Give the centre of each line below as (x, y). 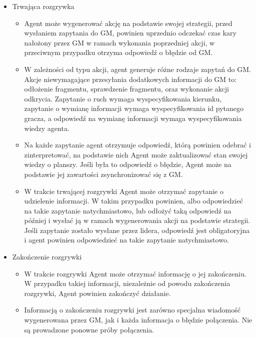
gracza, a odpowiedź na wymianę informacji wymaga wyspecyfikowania (133, 118)
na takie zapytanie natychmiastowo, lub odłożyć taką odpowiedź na (128, 210)
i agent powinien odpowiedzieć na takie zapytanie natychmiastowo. (126, 240)
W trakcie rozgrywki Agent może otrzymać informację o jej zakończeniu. (135, 273)
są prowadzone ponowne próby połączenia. (89, 329)
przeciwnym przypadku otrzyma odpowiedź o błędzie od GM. (118, 52)
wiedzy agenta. (47, 128)
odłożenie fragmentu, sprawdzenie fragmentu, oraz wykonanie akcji (126, 89)
